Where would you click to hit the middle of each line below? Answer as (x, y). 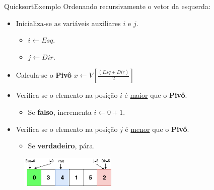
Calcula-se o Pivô (44, 75)
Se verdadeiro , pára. (61, 146)
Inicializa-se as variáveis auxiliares (68, 23)
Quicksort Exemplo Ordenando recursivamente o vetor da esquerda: (107, 6)
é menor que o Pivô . (157, 129)
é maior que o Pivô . (156, 95)
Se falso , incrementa (60, 112)
